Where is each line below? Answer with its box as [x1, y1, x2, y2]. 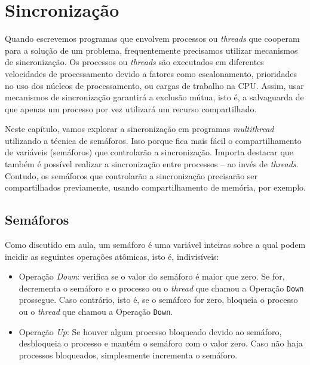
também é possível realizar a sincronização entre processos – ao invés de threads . [5, 158, 299, 170]
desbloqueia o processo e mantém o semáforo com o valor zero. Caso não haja [19, 337, 303, 349]
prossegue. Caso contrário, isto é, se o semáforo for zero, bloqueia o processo [19, 293, 298, 306]
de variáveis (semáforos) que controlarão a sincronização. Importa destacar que [5, 146, 293, 158]
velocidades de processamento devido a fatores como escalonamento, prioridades [5, 67, 297, 79]
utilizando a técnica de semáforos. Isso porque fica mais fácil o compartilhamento [5, 134, 302, 146]
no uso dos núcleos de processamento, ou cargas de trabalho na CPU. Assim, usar [5, 79, 304, 91]
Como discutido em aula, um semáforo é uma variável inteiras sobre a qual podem [5, 238, 306, 251]
